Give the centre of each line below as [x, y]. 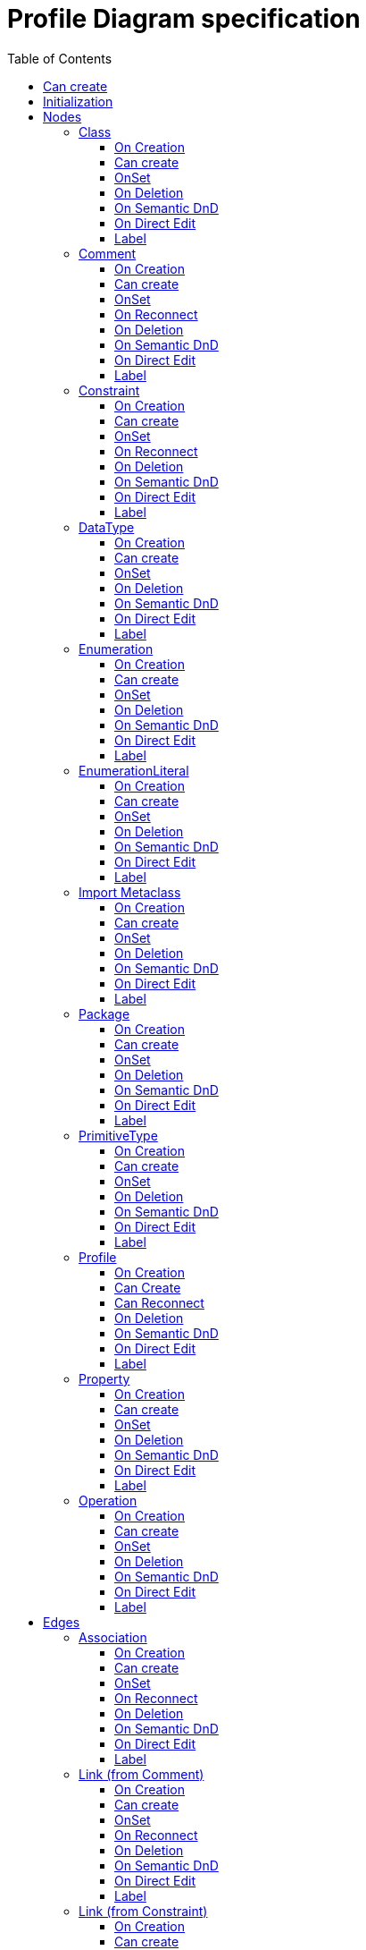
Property [104, 1378]
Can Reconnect [159, 1302]
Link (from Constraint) [143, 1911]
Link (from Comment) [141, 1774]
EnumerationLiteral [134, 770]
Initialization [78, 101]
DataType [107, 527]
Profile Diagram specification [184, 19]
